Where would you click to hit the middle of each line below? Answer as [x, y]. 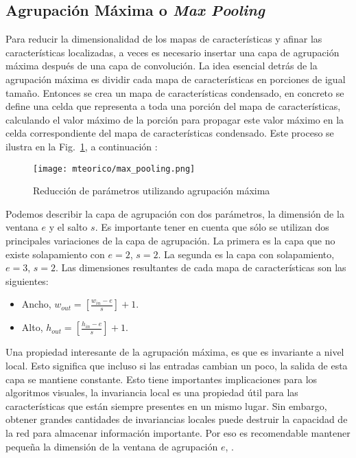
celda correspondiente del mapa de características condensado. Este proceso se [170, 133]
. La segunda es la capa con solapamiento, [246, 254]
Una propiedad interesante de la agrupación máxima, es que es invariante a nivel [175, 352]
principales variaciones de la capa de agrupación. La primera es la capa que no [170, 240]
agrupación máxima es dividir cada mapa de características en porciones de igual [176, 79]
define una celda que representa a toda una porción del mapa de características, [173, 106]
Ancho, [36, 304]
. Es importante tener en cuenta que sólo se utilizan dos [212, 227]
